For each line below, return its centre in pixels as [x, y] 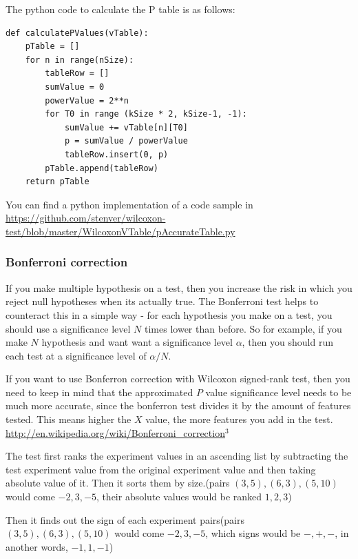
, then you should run [287, 342]
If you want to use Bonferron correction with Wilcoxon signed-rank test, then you [178, 379]
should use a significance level [68, 328]
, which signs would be [253, 533]
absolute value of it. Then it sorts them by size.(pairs [118, 483]
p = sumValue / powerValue [126, 141]
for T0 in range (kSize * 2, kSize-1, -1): [146, 114]
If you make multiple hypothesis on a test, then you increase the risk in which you [179, 287]
